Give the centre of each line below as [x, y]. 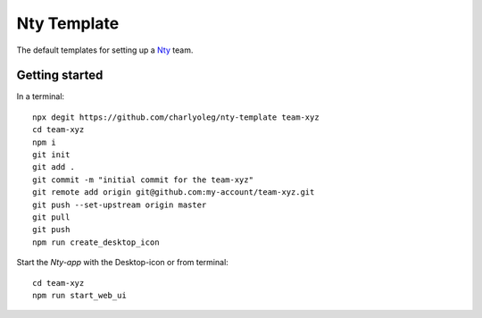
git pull [51, 217]
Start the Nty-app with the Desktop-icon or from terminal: [123, 263]
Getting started [60, 75]
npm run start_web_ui [79, 295]
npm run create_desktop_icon [96, 242]
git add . [54, 167]
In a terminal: [41, 96]
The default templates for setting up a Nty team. [105, 50]
